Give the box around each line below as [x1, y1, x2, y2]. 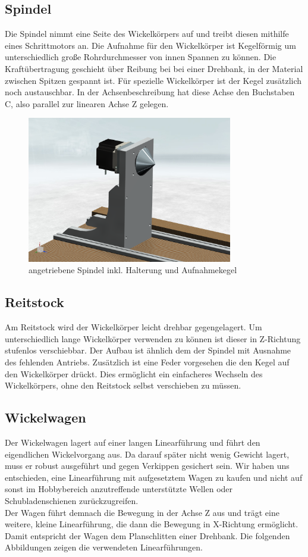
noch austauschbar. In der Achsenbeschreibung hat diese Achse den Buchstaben [5, 86, 295, 98]
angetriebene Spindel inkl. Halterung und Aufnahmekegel [29, 264, 237, 276]
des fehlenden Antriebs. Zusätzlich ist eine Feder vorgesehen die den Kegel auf [5, 356, 290, 368]
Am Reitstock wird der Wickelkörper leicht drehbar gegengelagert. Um [5, 321, 262, 333]
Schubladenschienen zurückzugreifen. [5, 494, 139, 506]
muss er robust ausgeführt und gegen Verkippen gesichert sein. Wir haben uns [5, 459, 290, 472]
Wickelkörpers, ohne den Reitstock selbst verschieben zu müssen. [5, 379, 241, 392]
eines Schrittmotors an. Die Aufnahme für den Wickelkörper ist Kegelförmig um [5, 39, 296, 51]
